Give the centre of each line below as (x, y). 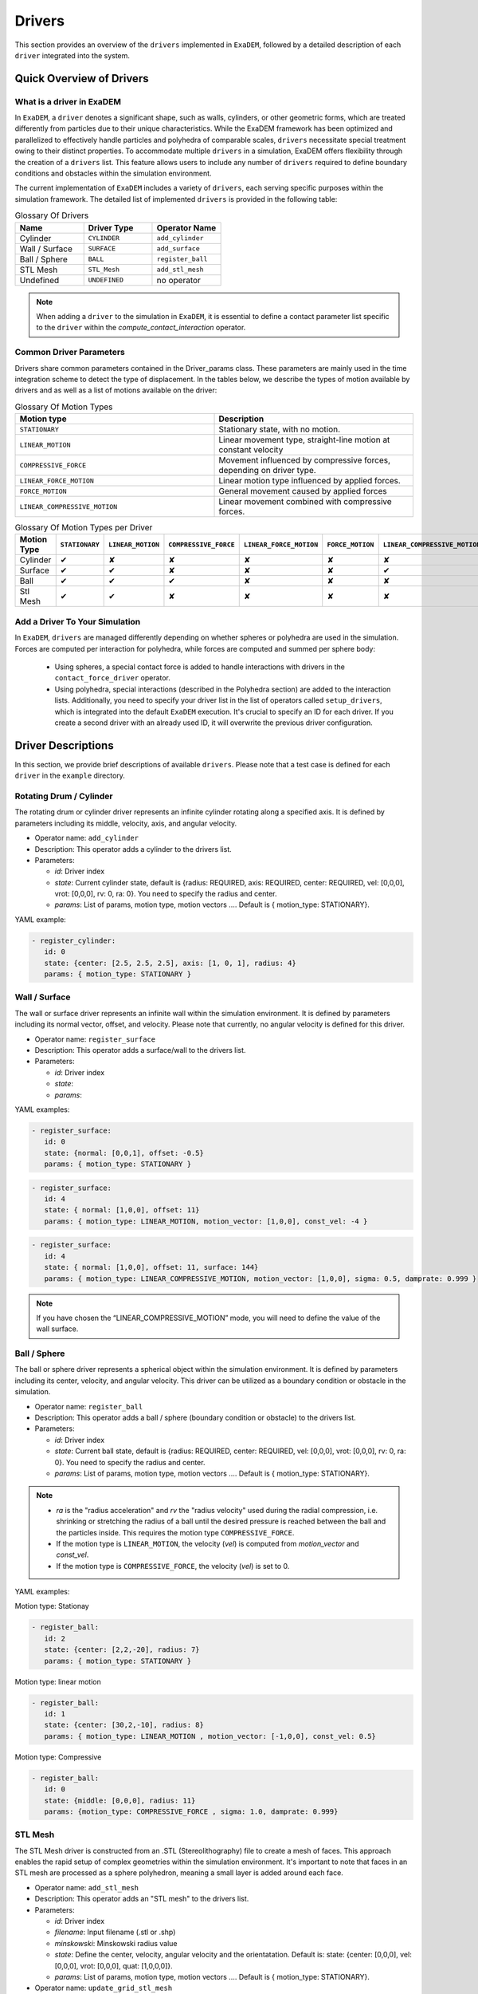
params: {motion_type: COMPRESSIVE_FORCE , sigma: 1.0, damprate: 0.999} (191, 1811)
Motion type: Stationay (52, 1606)
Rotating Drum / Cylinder (64, 796)
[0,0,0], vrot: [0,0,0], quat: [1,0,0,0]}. (114, 1965)
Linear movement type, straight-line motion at (304, 440)
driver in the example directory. (70, 776)
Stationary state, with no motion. (280, 429)
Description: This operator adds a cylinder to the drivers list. (133, 849)
